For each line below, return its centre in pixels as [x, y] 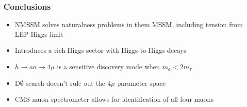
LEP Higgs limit [39, 34]
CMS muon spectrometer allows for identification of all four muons [114, 99]
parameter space [141, 83]
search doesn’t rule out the [66, 83]
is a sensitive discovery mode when [108, 66]
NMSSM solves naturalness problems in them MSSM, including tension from [129, 24]
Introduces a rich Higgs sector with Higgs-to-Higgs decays [101, 50]
